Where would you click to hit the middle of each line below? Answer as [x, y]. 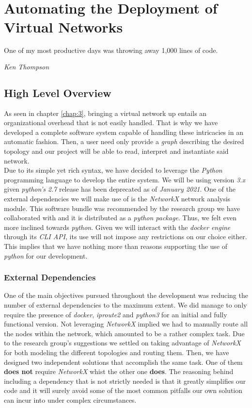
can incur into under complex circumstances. [70, 400]
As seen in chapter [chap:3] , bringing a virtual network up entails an [105, 113]
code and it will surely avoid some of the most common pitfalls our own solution [123, 390]
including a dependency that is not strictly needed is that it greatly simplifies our [125, 381]
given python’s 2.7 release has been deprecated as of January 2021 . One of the [120, 189]
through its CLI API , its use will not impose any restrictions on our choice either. [126, 237]
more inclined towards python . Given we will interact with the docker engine [117, 227]
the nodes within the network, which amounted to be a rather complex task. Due [124, 333]
